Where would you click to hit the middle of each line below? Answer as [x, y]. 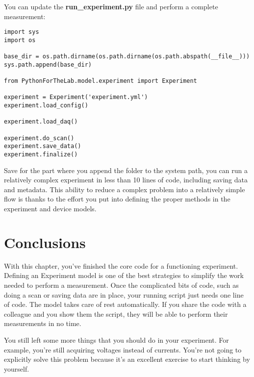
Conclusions [45, 242]
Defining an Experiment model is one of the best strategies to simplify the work [124, 275]
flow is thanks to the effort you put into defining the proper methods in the [117, 199]
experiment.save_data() [43, 146]
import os [20, 40]
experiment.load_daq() [41, 122]
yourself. [17, 368]
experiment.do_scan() [39, 138]
